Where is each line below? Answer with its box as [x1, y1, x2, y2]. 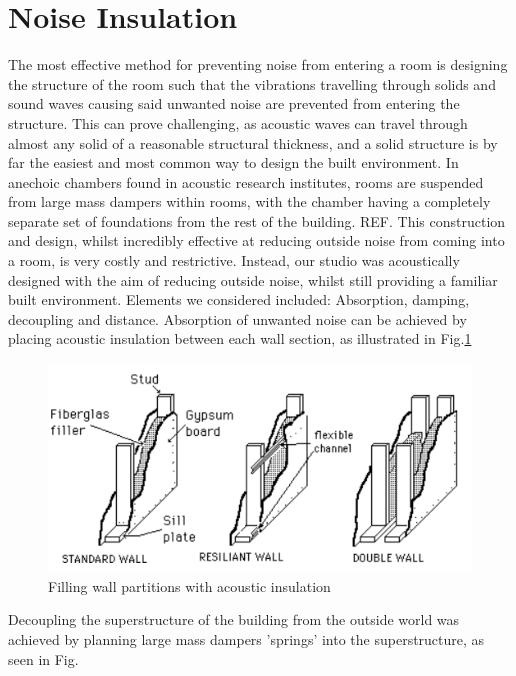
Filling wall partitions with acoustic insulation [48, 575, 331, 596]
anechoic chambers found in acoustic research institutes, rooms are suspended [8, 171, 484, 192]
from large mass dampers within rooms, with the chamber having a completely [8, 191, 491, 212]
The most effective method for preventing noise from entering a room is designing [8, 54, 508, 75]
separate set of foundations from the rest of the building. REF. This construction [8, 210, 506, 231]
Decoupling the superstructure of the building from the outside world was [8, 609, 460, 630]
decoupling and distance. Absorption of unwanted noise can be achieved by [8, 308, 467, 329]
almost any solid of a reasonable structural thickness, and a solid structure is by [8, 132, 498, 153]
